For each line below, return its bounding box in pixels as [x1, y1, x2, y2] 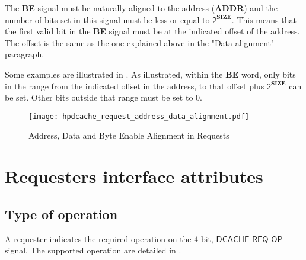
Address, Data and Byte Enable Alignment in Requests [28, 129, 230, 142]
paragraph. [5, 48, 44, 60]
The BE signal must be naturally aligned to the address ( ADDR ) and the [5, 2, 278, 14]
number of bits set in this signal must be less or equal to [5, 13, 210, 25]
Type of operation [5, 204, 118, 223]
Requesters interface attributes [5, 164, 263, 188]
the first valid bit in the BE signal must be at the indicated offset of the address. [5, 25, 300, 37]
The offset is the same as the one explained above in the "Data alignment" [5, 36, 275, 49]
